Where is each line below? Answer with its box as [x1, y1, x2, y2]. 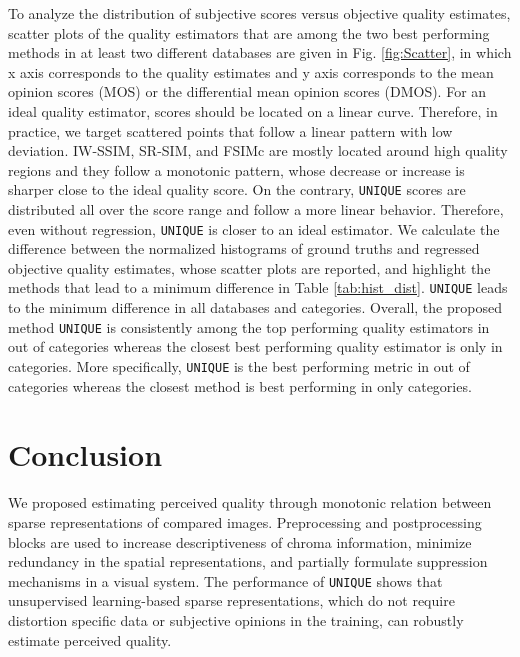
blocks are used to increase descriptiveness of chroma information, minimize [8, 531, 472, 552]
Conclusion [8, 434, 163, 475]
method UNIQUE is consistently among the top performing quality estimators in [8, 316, 490, 337]
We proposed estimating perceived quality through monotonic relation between [8, 492, 492, 513]
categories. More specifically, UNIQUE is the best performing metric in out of [8, 355, 470, 376]
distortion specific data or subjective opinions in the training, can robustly [8, 609, 464, 630]
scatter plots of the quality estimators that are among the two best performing [8, 22, 490, 43]
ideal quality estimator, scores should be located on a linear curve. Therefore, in [8, 100, 498, 121]
